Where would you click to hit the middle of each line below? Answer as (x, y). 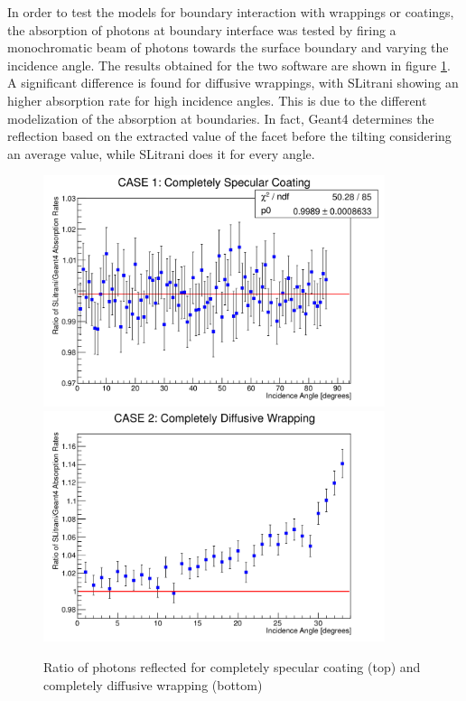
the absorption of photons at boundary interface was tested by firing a (202, 29)
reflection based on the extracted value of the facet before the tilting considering (229, 136)
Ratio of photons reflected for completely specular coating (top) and (232, 667)
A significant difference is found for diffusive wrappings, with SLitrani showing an (233, 83)
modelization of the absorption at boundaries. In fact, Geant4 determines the (221, 118)
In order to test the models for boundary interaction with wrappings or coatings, (231, 12)
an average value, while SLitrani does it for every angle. (161, 153)
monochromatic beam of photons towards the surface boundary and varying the (228, 47)
